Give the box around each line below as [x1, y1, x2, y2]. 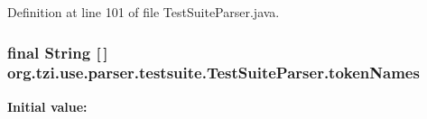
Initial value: [7, 96, 88, 115]
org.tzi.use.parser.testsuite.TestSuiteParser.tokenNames [7, 61, 420, 84]
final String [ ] [7, 41, 108, 63]
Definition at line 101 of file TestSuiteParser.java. [7, 3, 280, 21]
